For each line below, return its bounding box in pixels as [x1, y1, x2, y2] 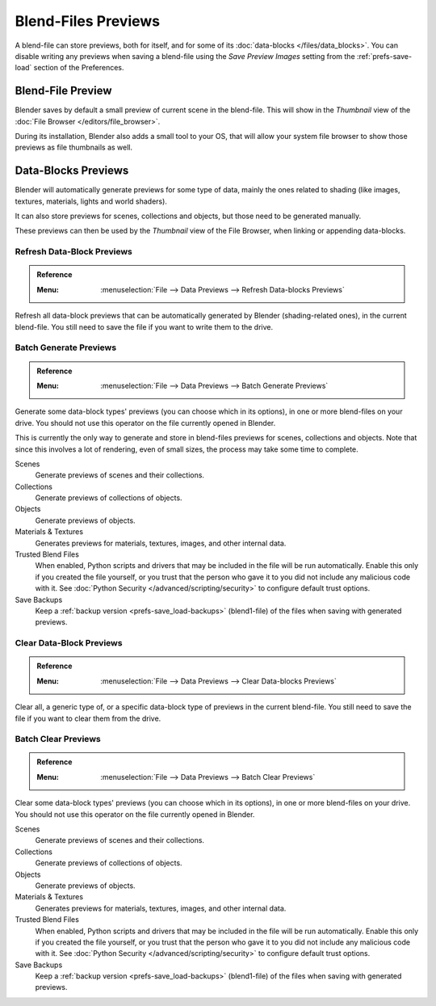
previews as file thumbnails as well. [15, 142, 133, 153]
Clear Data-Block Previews [15, 638, 123, 649]
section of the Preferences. [33, 63, 124, 73]
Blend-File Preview [15, 84, 112, 98]
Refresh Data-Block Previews [15, 246, 132, 258]
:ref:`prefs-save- [356, 51, 412, 61]
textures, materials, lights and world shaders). [15, 196, 167, 206]
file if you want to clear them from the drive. [15, 713, 161, 723]
